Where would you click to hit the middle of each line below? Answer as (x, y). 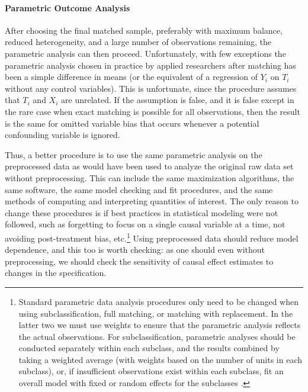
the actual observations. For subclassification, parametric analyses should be (157, 336)
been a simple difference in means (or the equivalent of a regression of (131, 77)
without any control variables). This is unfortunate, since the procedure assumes (151, 88)
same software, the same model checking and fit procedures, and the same (139, 189)
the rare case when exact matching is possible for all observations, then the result (153, 111)
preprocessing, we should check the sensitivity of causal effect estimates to (139, 261)
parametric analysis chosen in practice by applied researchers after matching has (150, 65)
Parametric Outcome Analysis (68, 7)
